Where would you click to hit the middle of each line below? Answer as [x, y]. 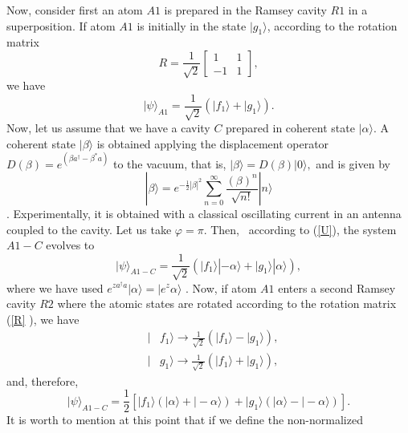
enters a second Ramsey [337, 287]
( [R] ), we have [43, 319]
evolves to [70, 245]
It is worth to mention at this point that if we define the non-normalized [185, 420]
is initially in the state [192, 25]
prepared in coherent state [290, 128]
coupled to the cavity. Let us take [89, 229]
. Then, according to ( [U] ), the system [300, 229]
